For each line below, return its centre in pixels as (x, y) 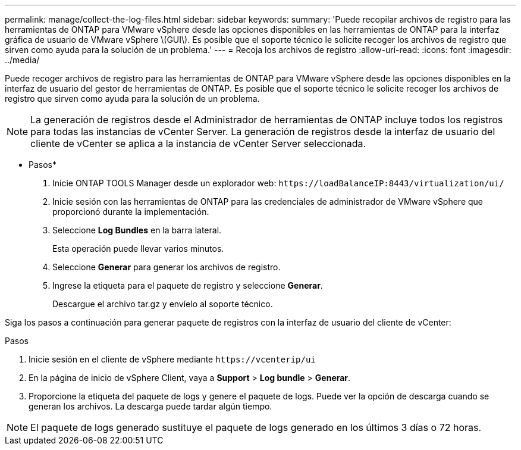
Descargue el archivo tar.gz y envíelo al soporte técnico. (163, 304)
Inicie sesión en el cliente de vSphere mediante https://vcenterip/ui (172, 359)
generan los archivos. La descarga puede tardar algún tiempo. (150, 406)
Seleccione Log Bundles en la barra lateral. (137, 230)
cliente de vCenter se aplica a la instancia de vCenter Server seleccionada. (198, 143)
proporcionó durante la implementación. (131, 212)
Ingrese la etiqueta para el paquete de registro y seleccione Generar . (188, 285)
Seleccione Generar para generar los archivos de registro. (167, 267)
